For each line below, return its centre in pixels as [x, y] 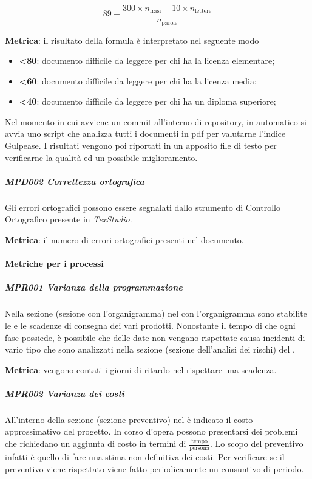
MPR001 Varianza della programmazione [94, 287]
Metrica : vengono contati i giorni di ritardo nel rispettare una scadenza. [141, 369]
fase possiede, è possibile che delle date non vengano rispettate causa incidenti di [155, 337]
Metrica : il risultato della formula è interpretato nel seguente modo [132, 40]
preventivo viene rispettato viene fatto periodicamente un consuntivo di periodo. [154, 468]
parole [170, 23]
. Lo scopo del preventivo [256, 443]
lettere [203, 11]
